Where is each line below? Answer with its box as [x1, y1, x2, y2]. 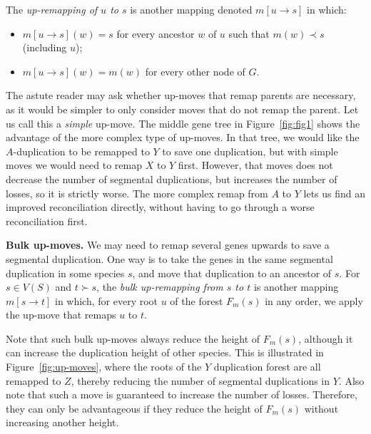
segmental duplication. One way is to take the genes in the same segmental [6, 251, 333, 266]
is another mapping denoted [130, 2, 253, 16]
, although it [298, 331, 353, 346]
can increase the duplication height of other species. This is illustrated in [6, 345, 324, 360]
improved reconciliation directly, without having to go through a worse [6, 200, 315, 215]
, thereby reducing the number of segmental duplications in [71, 373, 330, 388]
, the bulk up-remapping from [96, 279, 223, 294]
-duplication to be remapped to [13, 143, 150, 158]
